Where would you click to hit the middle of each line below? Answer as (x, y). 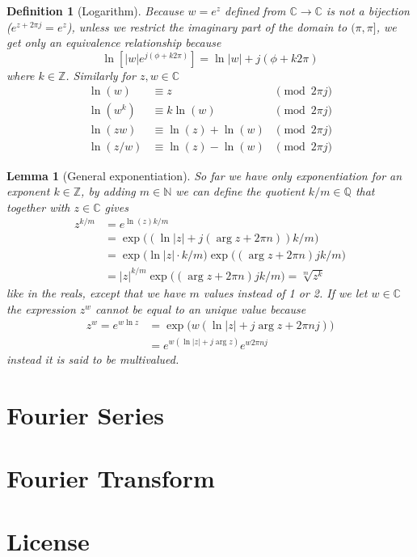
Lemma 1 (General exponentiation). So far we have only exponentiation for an (204, 175)
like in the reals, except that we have (96, 292)
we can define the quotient (240, 191)
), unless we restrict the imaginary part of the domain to (207, 26)
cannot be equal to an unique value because (201, 308)
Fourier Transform (111, 477)
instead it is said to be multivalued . (93, 359)
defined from (255, 11)
